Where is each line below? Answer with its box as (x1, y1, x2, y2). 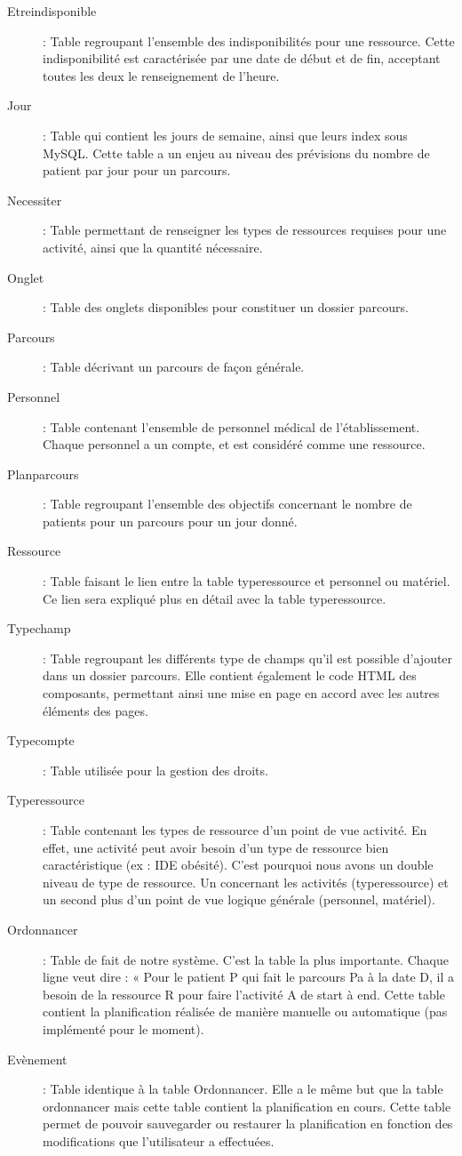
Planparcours (7, 464, 79, 483)
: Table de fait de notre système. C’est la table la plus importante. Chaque (43, 950, 449, 968)
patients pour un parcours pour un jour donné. (43, 511, 298, 530)
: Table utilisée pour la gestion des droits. (43, 760, 268, 779)
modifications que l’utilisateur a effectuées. (43, 1131, 275, 1150)
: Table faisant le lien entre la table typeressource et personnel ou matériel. (43, 572, 450, 590)
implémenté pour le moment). (43, 1019, 204, 1038)
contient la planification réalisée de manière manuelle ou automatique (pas (43, 1002, 448, 1021)
